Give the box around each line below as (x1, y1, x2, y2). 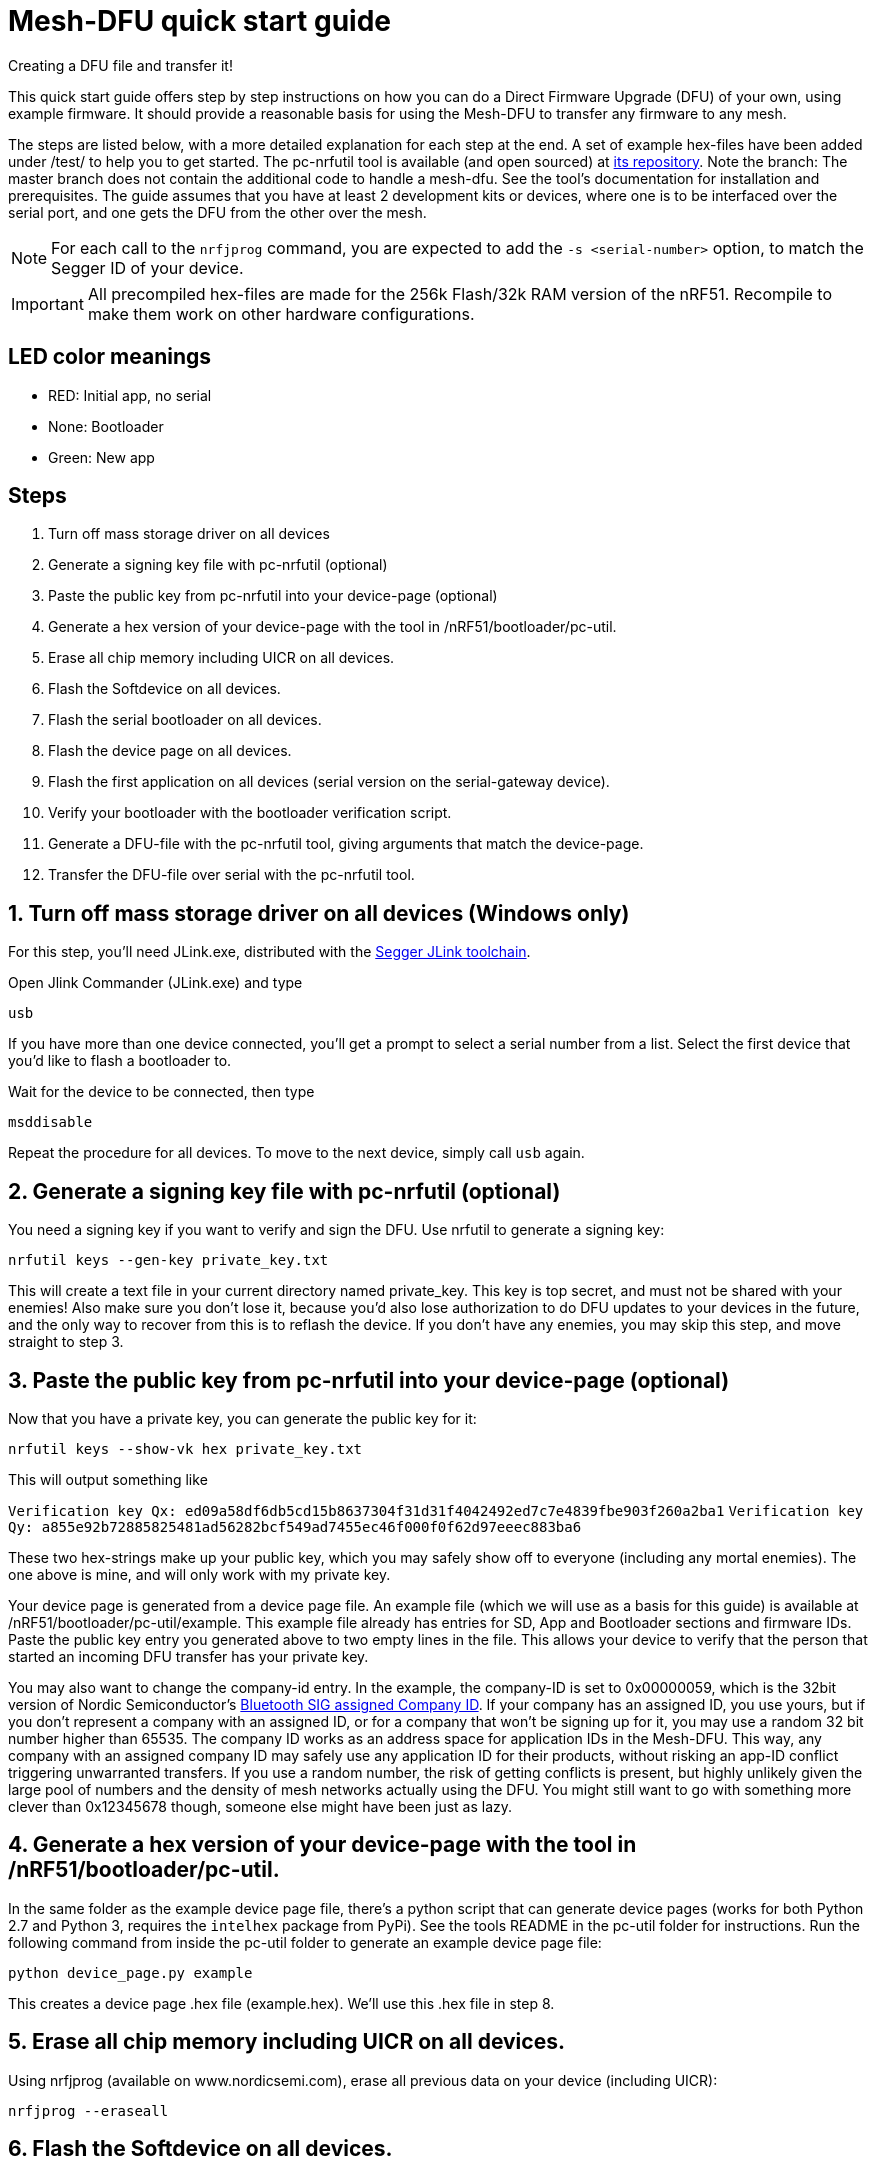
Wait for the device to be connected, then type (8, 1083, 315, 1101)
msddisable (8, 1114, 93, 1131)
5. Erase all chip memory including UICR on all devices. (8, 2029, 565, 2055)
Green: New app (48, 448, 155, 466)
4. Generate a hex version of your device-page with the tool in (8, 1832, 637, 1858)
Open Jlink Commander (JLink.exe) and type (8, 974, 303, 992)
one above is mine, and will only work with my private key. (8, 1565, 391, 1583)
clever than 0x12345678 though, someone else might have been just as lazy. (8, 1797, 513, 1815)
